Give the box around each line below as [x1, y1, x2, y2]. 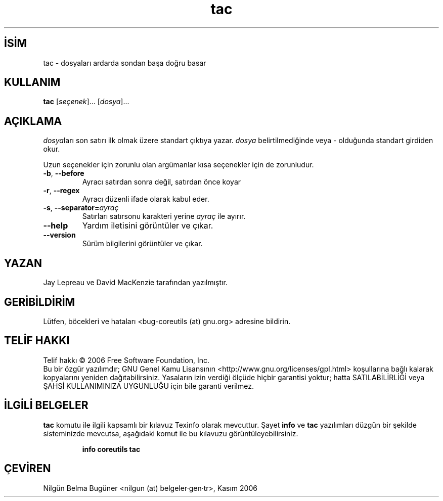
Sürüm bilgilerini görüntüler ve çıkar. [82, 239, 203, 248]
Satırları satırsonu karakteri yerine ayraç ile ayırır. [82, 212, 246, 221]
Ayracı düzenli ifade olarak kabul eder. [82, 195, 209, 204]
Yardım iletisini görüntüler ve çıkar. [82, 220, 213, 231]
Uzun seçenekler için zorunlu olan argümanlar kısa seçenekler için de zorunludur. [43, 160, 314, 169]
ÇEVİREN [4, 462, 51, 475]
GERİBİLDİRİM [4, 295, 75, 308]
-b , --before [43, 169, 84, 178]
